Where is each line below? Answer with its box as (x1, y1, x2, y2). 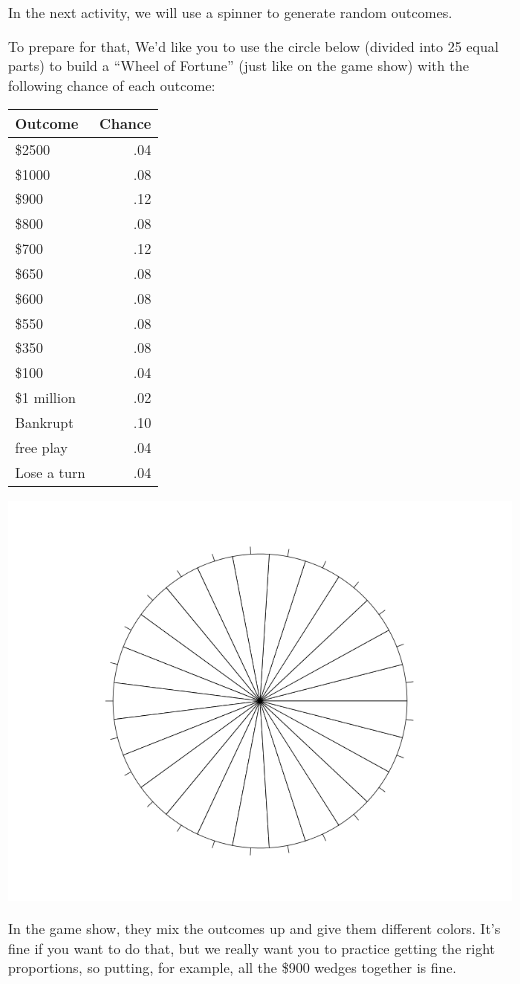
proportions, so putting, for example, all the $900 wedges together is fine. (8, 957, 457, 978)
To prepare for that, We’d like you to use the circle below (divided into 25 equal (8, 35, 499, 56)
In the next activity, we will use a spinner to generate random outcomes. (8, 2, 453, 22)
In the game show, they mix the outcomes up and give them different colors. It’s (8, 918, 501, 939)
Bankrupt (15, 412, 74, 432)
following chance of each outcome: (8, 74, 216, 95)
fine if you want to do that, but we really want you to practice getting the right (8, 937, 496, 958)
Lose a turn (15, 461, 86, 482)
